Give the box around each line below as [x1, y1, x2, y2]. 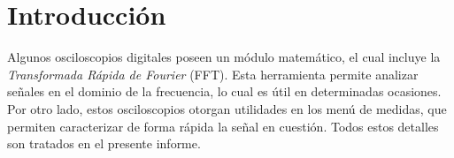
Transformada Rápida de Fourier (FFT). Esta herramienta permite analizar [7, 64, 419, 83]
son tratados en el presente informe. [7, 134, 201, 153]
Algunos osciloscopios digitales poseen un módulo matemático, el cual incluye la [7, 48, 441, 66]
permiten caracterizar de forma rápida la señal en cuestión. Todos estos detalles [7, 117, 439, 135]
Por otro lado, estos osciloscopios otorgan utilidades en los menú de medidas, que [7, 99, 447, 117]
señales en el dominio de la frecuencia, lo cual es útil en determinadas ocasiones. [7, 82, 442, 101]
